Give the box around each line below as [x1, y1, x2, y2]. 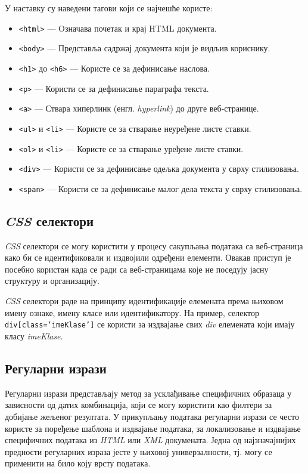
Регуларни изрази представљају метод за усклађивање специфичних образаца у [5, 387, 292, 399]
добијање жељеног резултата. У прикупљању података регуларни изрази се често [5, 410, 300, 422]
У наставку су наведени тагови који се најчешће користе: [5, 2, 213, 14]
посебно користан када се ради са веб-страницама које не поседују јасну [5, 262, 269, 275]
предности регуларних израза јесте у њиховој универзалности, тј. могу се [5, 445, 272, 457]
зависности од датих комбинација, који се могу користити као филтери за [5, 398, 272, 411]
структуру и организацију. [5, 274, 99, 287]
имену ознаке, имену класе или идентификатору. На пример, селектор [5, 306, 259, 319]
